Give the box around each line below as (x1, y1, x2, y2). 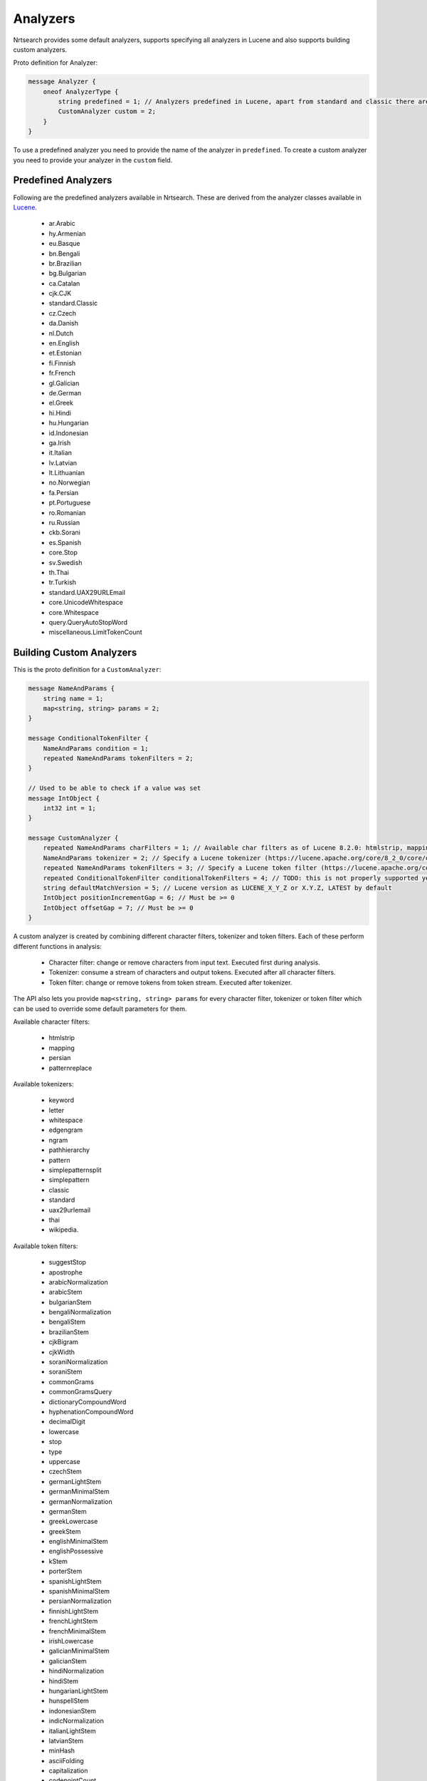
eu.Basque (48, 239, 80, 248)
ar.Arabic (48, 219, 76, 228)
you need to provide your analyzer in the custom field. (13, 155, 173, 164)
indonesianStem (48, 1706, 96, 1715)
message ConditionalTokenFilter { (28, 734, 149, 742)
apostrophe (48, 1268, 83, 1277)
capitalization (48, 1767, 88, 1775)
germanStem (48, 1507, 87, 1515)
